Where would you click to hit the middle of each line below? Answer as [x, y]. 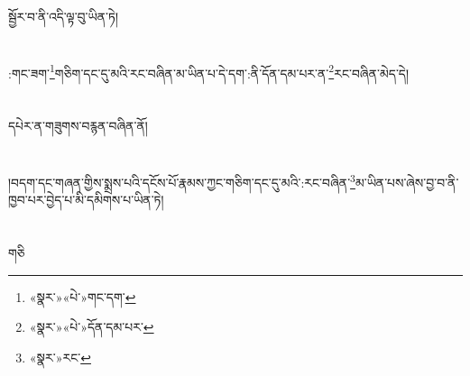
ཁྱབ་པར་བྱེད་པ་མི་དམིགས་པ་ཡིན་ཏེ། [86, 200]
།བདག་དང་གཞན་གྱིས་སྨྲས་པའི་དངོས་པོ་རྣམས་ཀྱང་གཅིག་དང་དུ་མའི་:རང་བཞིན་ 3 [182, 181]
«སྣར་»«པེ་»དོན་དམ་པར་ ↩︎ [92, 327]
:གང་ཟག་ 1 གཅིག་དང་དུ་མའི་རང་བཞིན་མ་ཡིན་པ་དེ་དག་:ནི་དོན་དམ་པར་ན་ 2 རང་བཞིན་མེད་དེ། [209, 71]
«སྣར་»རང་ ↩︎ [60, 357]
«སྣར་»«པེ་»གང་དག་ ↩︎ [83, 296]
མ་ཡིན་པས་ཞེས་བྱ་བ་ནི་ [407, 182]
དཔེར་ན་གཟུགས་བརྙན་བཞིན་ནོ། [78, 126]
